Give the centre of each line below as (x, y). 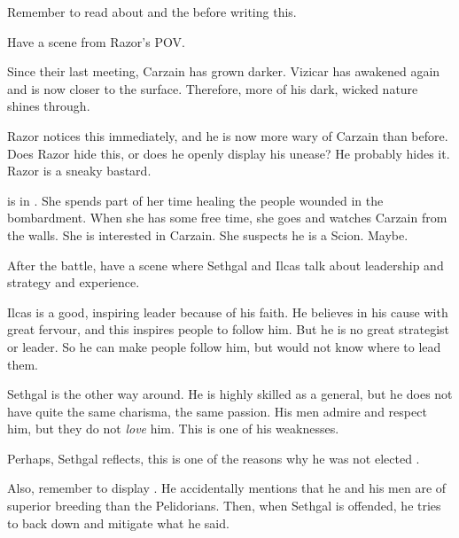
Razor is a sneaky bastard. (79, 171)
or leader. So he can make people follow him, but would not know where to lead (224, 346)
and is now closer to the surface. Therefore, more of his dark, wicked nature (213, 88)
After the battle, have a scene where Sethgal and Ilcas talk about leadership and (226, 265)
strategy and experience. (74, 282)
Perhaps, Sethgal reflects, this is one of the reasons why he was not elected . (214, 458)
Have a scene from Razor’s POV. (96, 41)
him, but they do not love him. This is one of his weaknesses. (173, 429)
